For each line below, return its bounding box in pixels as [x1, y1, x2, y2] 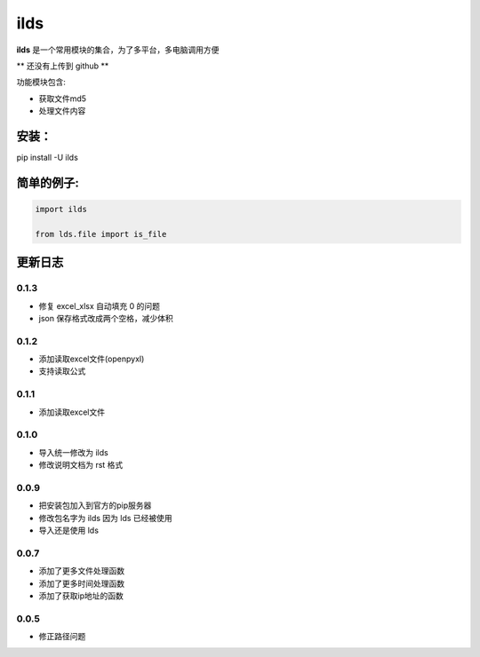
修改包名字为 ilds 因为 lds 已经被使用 [38, 512, 172, 523]
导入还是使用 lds [38, 525, 100, 536]
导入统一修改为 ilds [38, 447, 108, 457]
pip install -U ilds [16, 152, 79, 163]
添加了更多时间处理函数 [38, 578, 124, 589]
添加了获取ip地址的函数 [38, 590, 124, 601]
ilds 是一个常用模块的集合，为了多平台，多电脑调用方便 [16, 44, 220, 55]
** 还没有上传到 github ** [16, 60, 109, 71]
